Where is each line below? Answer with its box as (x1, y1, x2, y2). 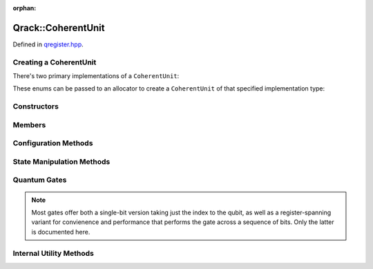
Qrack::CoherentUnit (12, 21, 105, 34)
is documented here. (31, 228, 90, 236)
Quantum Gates (12, 175, 67, 185)
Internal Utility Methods (12, 248, 95, 258)
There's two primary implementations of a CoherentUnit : (12, 72, 180, 80)
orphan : (12, 4, 37, 12)
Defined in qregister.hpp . (12, 40, 84, 48)
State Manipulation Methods (12, 156, 111, 166)
